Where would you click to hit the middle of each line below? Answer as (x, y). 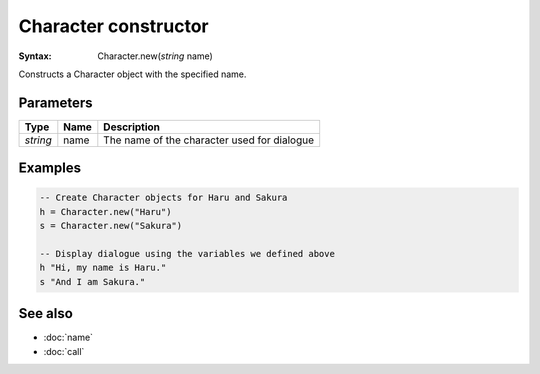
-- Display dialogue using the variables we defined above (187, 254)
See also (46, 313)
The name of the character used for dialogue (209, 140)
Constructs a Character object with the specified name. (132, 74)
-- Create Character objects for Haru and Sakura (163, 198)
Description (131, 127)
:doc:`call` (64, 351)
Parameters (55, 102)
